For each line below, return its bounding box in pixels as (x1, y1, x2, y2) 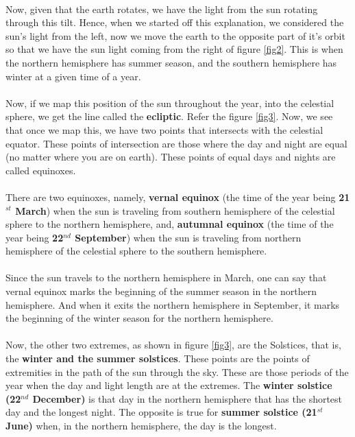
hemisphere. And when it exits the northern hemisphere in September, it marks (5, 297, 340, 311)
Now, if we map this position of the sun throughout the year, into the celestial (5, 95, 334, 110)
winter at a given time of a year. (5, 69, 141, 83)
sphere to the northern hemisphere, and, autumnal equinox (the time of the (5, 217, 334, 231)
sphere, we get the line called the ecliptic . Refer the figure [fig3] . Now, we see (5, 109, 333, 123)
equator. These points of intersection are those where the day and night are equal (5, 136, 347, 150)
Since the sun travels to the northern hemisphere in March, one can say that (5, 270, 327, 285)
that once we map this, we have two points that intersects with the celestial (5, 122, 323, 137)
